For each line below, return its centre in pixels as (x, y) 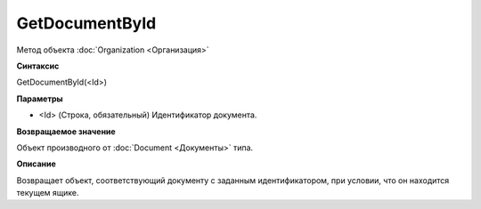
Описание (37, 164)
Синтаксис (38, 66)
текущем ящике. (48, 193)
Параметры (40, 99)
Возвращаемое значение (66, 131)
